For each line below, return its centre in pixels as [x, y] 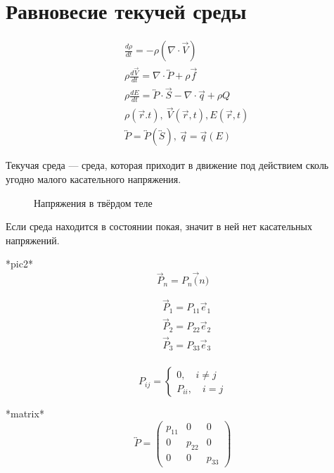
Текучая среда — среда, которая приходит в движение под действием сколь [167, 165]
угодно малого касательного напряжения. [94, 179]
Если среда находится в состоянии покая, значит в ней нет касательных [159, 226]
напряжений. [33, 240]
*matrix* [25, 414]
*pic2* [19, 264]
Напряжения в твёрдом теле [93, 202]
